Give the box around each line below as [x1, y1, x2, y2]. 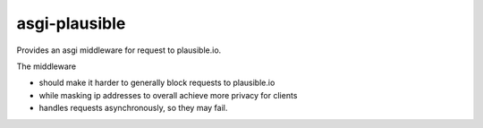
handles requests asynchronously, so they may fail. [38, 103, 228, 114]
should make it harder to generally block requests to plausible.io [38, 77, 275, 89]
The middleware [16, 61, 77, 72]
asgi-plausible [16, 13, 126, 33]
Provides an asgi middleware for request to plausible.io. [16, 45, 222, 55]
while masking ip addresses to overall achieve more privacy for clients [38, 90, 298, 100]
